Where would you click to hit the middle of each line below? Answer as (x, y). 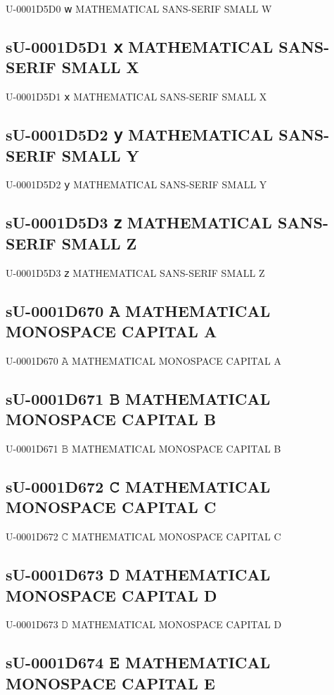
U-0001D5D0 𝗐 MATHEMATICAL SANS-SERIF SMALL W (139, 8)
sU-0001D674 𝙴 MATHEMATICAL (138, 662)
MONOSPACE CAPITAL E (110, 683)
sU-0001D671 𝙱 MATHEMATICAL (138, 398)
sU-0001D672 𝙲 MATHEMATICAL (138, 486)
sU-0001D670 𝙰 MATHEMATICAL (138, 310)
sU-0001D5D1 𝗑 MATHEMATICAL (140, 46)
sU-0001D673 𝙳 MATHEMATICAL (138, 574)
